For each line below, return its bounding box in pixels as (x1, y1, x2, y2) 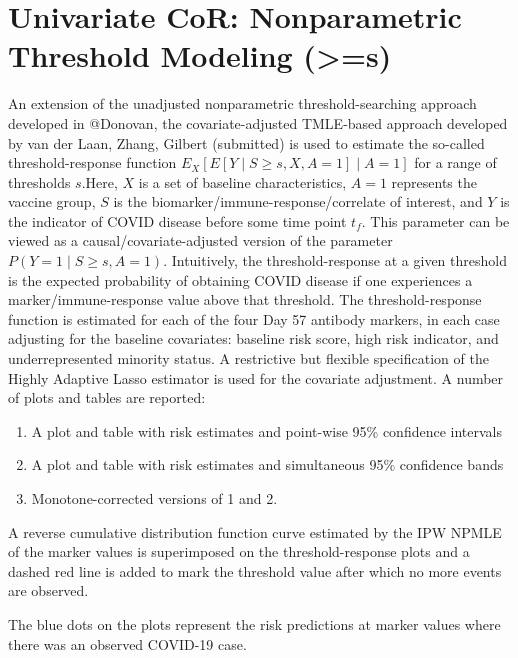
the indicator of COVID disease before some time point (8, 210, 347, 231)
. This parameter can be (361, 210, 510, 231)
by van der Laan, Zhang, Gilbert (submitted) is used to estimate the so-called (8, 132, 485, 153)
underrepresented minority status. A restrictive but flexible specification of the (8, 348, 489, 369)
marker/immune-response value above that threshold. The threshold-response (8, 289, 482, 310)
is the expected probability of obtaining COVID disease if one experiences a (8, 269, 473, 290)
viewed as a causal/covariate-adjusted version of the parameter (8, 230, 393, 251)
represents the (391, 171, 477, 192)
